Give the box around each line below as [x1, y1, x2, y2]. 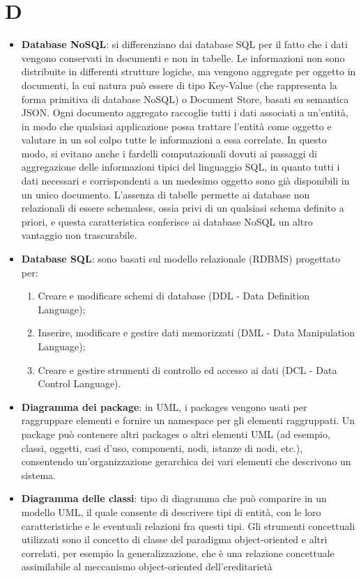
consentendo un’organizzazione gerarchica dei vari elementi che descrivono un [21, 454, 351, 469]
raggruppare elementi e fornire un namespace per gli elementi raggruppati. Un [21, 413, 355, 428]
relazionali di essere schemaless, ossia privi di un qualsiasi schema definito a [21, 201, 344, 215]
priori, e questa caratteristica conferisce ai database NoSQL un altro [21, 214, 313, 228]
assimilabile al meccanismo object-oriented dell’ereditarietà [21, 559, 272, 574]
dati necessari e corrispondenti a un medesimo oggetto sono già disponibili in [21, 173, 350, 188]
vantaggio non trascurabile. [21, 228, 137, 242]
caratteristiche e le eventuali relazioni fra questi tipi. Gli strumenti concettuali [21, 518, 355, 533]
